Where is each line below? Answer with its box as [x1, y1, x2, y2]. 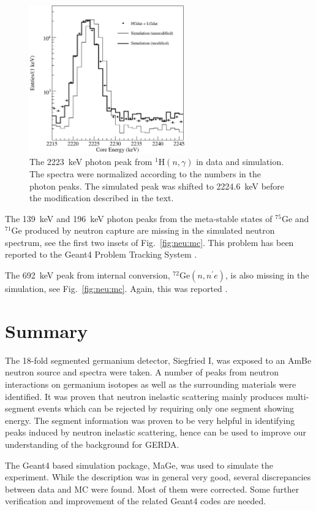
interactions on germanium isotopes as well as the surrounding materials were [5, 377, 296, 390]
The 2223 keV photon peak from [29, 155, 152, 168]
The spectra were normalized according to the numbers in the [29, 167, 261, 180]
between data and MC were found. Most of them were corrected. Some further [5, 482, 299, 495]
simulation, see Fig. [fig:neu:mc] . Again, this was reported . [5, 282, 228, 295]
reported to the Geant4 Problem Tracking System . [5, 248, 197, 261]
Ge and [281, 212, 309, 225]
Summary [5, 318, 88, 343]
